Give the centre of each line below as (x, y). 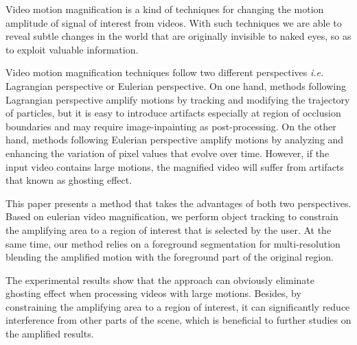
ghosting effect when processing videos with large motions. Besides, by (153, 293)
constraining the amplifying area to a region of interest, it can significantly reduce (178, 306)
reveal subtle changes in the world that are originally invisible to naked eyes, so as (178, 36)
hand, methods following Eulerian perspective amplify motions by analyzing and (175, 140)
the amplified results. (50, 334)
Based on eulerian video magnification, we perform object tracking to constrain (172, 216)
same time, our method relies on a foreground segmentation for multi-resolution (173, 243)
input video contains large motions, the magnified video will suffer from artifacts (175, 166)
